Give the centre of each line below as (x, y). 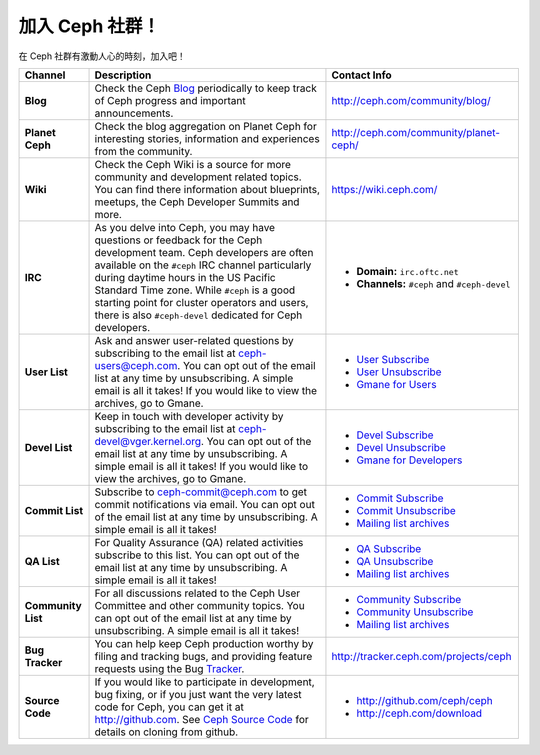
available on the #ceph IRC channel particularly (203, 265)
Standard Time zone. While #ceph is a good (195, 290)
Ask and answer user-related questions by (194, 340)
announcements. (134, 113)
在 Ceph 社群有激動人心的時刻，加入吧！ (102, 56)
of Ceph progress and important (170, 100)
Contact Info (361, 75)
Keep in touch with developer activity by (189, 416)
